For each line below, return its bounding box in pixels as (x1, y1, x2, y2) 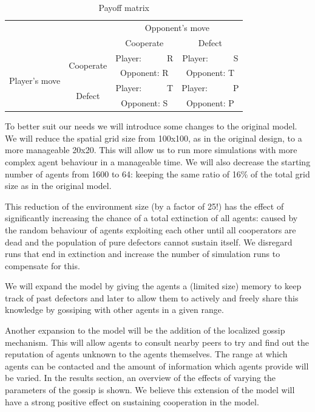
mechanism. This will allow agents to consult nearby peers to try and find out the (5, 335, 309, 348)
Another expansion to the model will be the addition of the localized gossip (5, 324, 285, 337)
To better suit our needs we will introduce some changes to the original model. (5, 120, 297, 132)
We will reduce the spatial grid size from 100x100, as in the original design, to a (5, 131, 302, 144)
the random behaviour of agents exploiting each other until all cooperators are (5, 223, 296, 236)
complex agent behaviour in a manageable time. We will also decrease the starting (5, 155, 311, 168)
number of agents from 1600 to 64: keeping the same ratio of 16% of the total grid (5, 167, 310, 180)
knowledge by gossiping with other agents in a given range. (5, 303, 224, 316)
